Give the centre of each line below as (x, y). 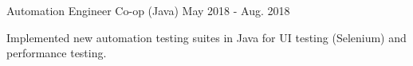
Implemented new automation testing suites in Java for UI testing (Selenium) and (206, 37)
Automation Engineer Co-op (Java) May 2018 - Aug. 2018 (148, 10)
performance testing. (57, 53)
